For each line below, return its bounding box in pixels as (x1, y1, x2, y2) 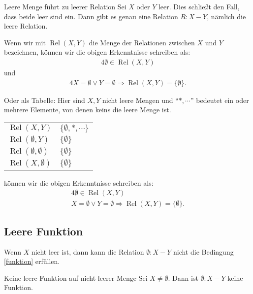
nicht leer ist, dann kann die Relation (31, 246, 144, 257)
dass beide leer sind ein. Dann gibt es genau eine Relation (4, 11, 178, 21)
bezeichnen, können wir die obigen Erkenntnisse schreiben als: (4, 47, 190, 57)
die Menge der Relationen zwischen (89, 37, 195, 47)
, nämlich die (207, 11, 246, 21)
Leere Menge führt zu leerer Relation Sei (4, 1, 126, 11)
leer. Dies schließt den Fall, (158, 1, 240, 11)
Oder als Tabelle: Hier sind (4, 95, 85, 105)
